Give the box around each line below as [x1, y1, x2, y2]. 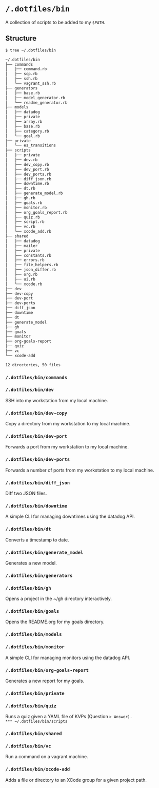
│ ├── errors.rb [5, 257, 45, 263]
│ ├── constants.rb [5, 253, 52, 258]
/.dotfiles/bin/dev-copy [5, 410, 68, 416]
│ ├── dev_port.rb [5, 166, 50, 172]
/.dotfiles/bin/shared [5, 731, 62, 737]
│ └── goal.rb [5, 133, 40, 139]
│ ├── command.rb [5, 66, 47, 72]
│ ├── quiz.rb [5, 215, 40, 220]
